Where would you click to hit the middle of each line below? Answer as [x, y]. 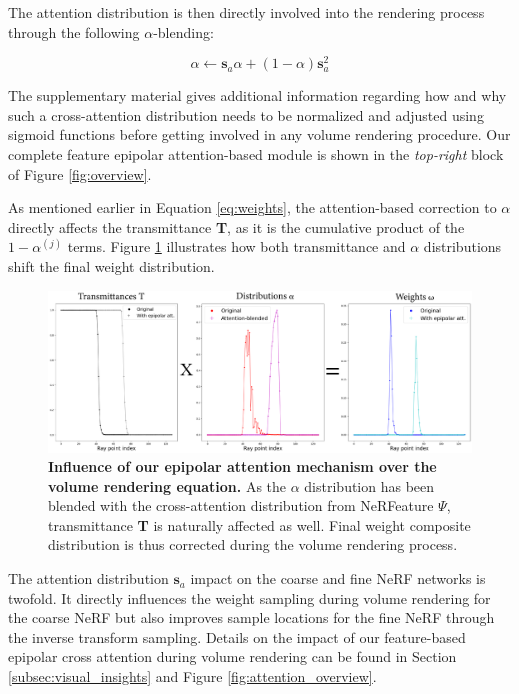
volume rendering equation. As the [167, 485]
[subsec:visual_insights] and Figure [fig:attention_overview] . [192, 676]
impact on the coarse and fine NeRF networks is [338, 578]
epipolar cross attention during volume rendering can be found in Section [232, 656]
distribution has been [369, 485]
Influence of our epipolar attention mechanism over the [242, 466]
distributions [462, 246]
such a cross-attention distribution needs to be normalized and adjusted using [246, 114]
